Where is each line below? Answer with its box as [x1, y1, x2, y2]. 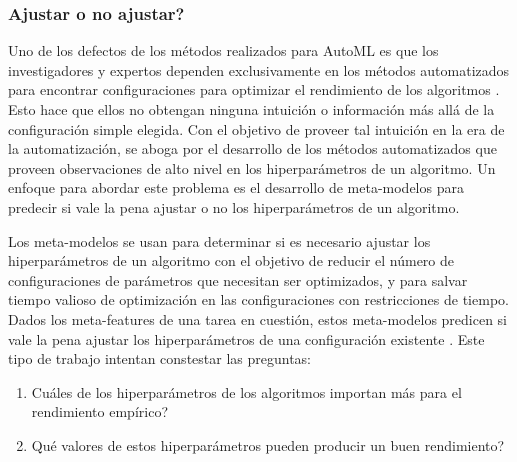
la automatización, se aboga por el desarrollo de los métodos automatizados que [8, 138, 497, 159]
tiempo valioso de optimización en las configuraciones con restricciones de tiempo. [8, 289, 509, 310]
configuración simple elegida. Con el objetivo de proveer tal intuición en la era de [8, 118, 505, 139]
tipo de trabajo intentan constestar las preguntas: [8, 348, 312, 369]
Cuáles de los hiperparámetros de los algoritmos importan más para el [31, 381, 462, 402]
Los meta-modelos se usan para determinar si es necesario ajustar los [8, 230, 431, 251]
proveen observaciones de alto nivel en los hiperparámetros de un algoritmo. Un [8, 157, 496, 178]
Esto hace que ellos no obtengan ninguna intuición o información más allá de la [8, 99, 495, 119]
